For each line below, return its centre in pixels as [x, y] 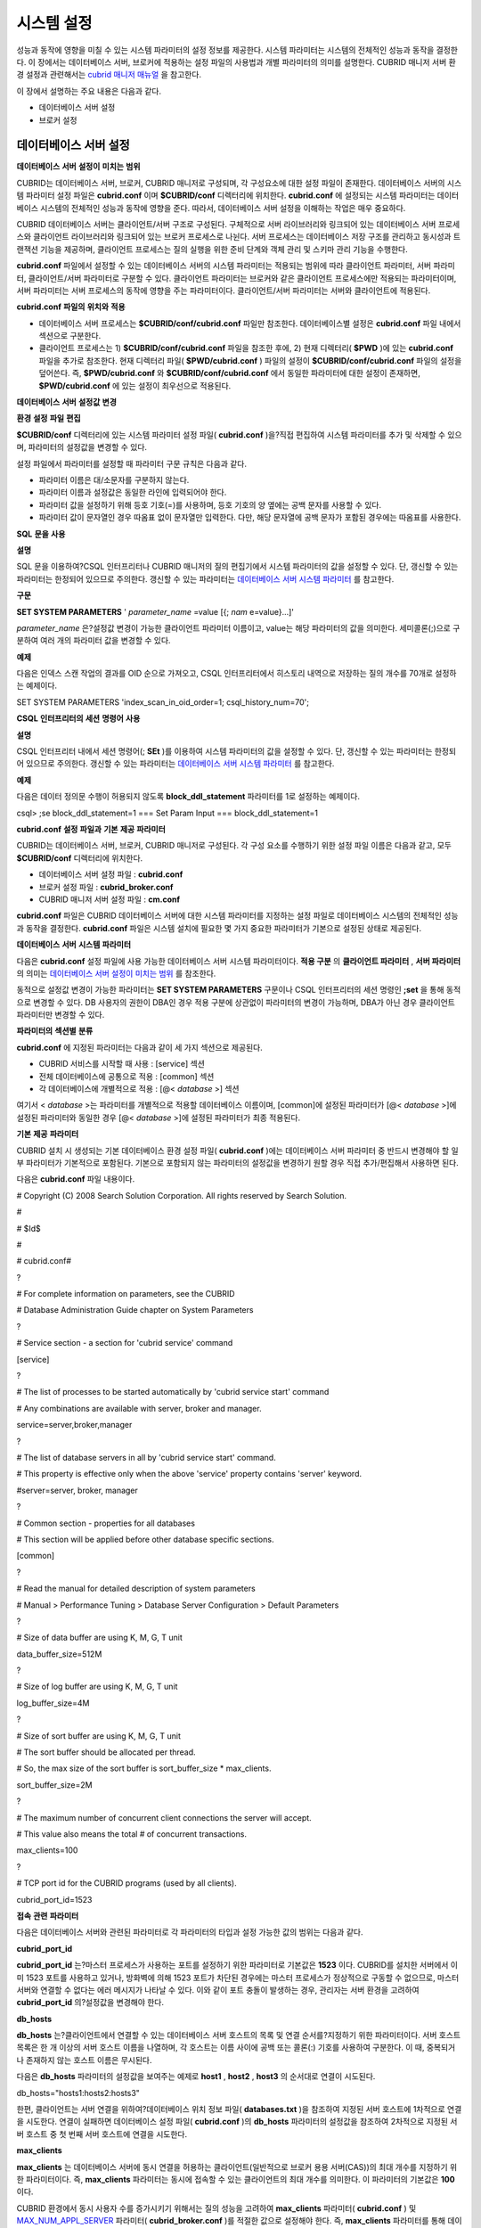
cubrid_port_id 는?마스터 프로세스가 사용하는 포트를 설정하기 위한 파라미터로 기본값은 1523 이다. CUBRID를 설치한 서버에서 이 [237, 1965]
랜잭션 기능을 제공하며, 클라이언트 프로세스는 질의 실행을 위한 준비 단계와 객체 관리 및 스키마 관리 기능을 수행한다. [212, 249]
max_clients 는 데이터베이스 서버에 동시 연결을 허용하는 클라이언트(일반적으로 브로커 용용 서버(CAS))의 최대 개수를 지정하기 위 [237, 2167]
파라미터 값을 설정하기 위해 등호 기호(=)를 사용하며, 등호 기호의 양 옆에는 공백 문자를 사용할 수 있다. [210, 504]
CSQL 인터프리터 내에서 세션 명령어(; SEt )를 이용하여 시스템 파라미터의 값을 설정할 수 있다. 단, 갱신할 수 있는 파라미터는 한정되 [236, 751]
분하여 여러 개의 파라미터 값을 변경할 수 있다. [94, 641]
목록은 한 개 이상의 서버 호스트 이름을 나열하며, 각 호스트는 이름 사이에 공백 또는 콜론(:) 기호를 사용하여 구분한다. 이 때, [220, 2048]
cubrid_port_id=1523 [54, 1899]
